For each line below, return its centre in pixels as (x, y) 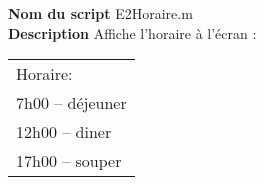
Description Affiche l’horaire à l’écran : (132, 32)
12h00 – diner (64, 132)
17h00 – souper (69, 161)
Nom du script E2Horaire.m (100, 13)
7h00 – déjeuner (71, 103)
